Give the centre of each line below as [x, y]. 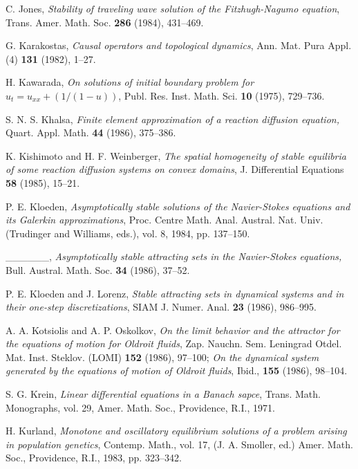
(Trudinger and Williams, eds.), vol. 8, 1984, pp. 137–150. [128, 233]
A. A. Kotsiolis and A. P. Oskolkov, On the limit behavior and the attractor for [173, 330]
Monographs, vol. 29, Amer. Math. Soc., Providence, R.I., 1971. [140, 407]
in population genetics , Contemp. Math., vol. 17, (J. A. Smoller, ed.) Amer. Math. [179, 444]
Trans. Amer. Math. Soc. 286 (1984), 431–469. [105, 22]
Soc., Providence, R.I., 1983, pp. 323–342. [94, 458]
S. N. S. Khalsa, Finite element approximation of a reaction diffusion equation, [172, 119]
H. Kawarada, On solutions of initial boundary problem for [130, 82]
